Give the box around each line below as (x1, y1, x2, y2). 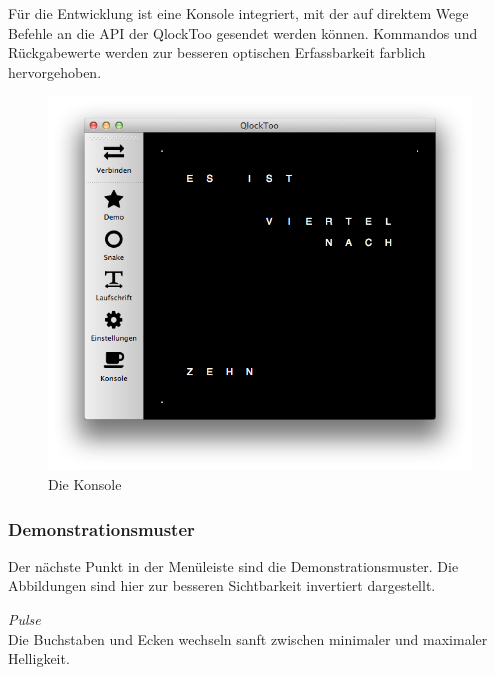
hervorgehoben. (8, 61, 102, 82)
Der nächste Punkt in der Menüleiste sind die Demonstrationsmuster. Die (8, 555, 459, 576)
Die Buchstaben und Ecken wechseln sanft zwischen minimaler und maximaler (8, 628, 488, 649)
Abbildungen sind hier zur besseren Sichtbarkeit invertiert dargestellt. (8, 575, 436, 596)
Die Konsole (48, 474, 122, 494)
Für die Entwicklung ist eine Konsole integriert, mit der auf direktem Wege (8, 3, 469, 23)
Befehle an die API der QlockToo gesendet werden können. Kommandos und (8, 22, 478, 43)
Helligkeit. (8, 648, 70, 669)
